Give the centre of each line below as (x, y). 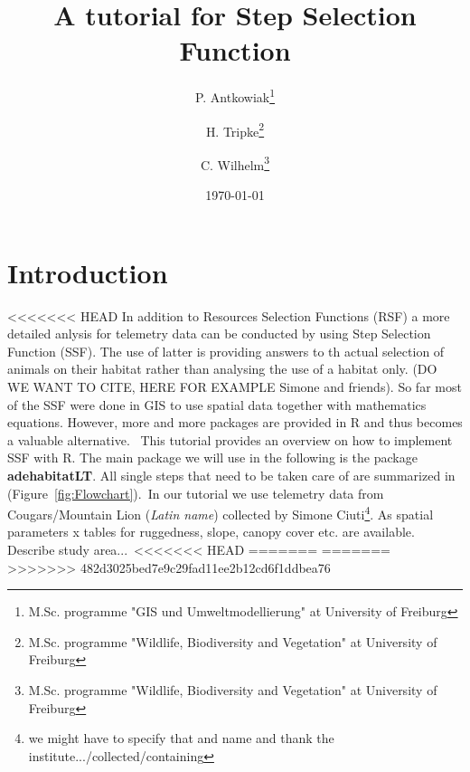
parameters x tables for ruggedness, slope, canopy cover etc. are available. (211, 532)
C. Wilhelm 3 (235, 163)
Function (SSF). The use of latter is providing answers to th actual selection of (226, 351)
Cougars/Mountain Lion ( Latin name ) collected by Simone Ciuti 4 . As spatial (221, 513)
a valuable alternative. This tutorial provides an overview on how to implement (230, 439)
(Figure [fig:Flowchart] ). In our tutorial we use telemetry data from (196, 493)
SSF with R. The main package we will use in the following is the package (212, 457)
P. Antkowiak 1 (235, 95)
